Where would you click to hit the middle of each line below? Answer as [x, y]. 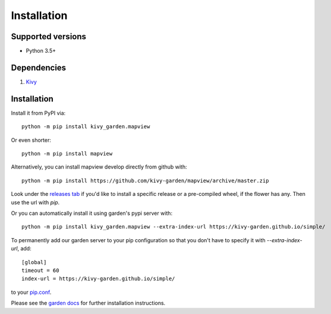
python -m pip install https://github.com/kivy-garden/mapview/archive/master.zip [145, 180]
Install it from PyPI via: [38, 113]
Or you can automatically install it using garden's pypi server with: [92, 213]
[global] [34, 262]
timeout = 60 [40, 270]
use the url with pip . [35, 202]
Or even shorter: [31, 140]
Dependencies [39, 67]
